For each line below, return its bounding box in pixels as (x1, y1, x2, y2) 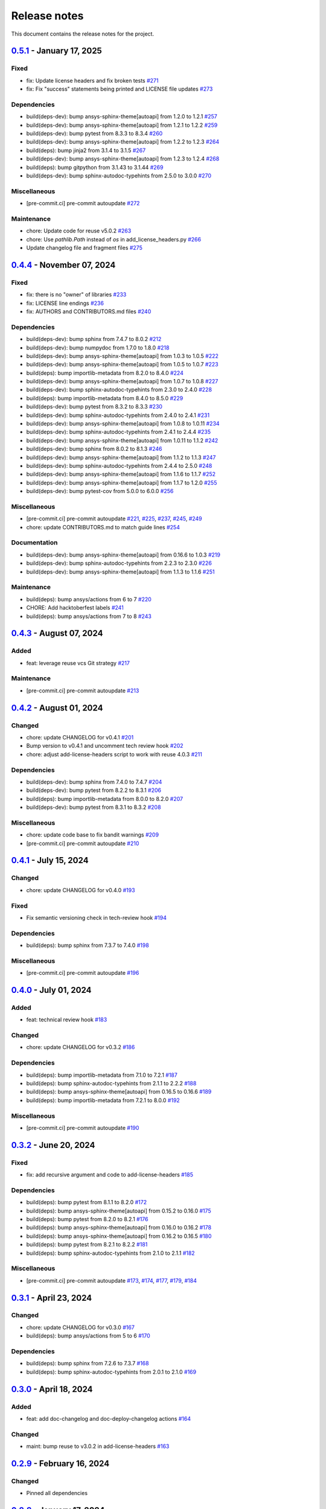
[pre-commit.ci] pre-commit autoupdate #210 (26, 840, 139, 847)
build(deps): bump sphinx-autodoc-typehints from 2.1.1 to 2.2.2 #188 (26, 1080, 197, 1086)
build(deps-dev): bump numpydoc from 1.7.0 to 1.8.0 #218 (26, 344, 170, 351)
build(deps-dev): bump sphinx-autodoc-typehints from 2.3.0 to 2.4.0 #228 (26, 386, 213, 394)
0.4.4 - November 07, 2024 (11, 260, 116, 270)
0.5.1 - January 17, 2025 (11, 46, 102, 56)
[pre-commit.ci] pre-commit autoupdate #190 (26, 1124, 139, 1131)
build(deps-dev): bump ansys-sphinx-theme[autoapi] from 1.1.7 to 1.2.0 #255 (26, 479, 217, 486)
